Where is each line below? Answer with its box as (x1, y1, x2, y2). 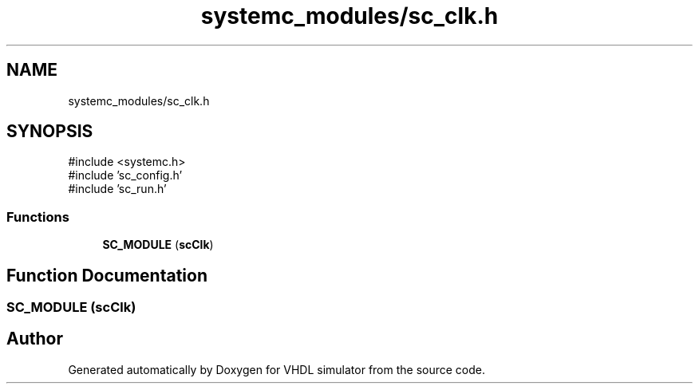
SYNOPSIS (6, 121, 93, 142)
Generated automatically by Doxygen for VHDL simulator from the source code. (68, 362, 486, 376)
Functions (6, 208, 69, 225)
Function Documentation (6, 265, 207, 286)
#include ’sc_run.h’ (68, 182, 167, 196)
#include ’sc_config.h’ (68, 168, 183, 183)
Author (6, 329, 63, 349)
